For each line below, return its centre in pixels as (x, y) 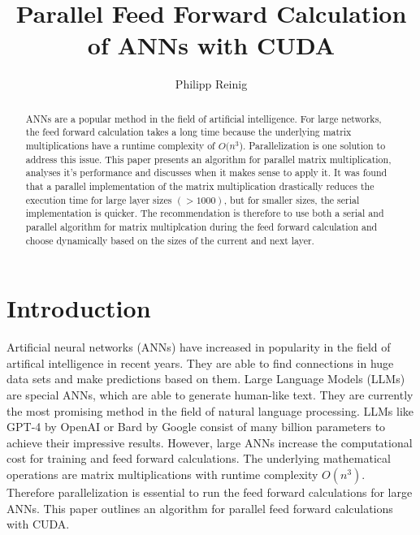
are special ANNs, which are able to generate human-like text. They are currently (210, 394)
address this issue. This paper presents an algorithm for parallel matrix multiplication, (208, 159)
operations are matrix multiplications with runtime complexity (162, 474)
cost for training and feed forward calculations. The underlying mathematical (199, 458)
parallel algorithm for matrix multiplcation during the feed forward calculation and (201, 226)
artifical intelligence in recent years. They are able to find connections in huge (200, 362)
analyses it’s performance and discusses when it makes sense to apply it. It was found (206, 173)
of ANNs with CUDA (211, 45)
